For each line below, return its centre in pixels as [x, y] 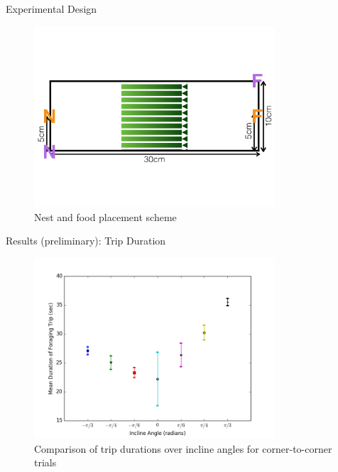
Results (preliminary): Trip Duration [86, 241]
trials [45, 462]
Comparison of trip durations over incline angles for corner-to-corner [183, 448]
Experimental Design [51, 9]
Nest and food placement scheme [105, 216]
